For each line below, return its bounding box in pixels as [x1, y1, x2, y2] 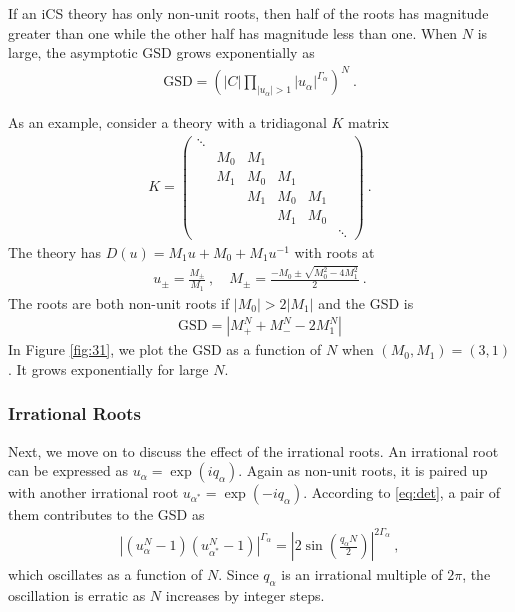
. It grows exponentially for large [8, 358, 209, 379]
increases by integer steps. [165, 585, 325, 606]
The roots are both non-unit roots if [8, 292, 230, 313]
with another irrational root [8, 482, 179, 503]
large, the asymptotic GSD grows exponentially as [8, 42, 315, 63]
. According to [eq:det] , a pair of [303, 482, 501, 503]
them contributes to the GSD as [8, 504, 205, 525]
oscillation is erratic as [8, 585, 146, 606]
